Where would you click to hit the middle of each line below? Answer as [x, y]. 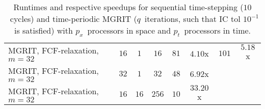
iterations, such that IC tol [192, 19]
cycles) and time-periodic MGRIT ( [73, 19]
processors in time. [218, 30]
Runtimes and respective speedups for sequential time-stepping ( [128, 7]
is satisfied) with [43, 30]
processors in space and [129, 30]
